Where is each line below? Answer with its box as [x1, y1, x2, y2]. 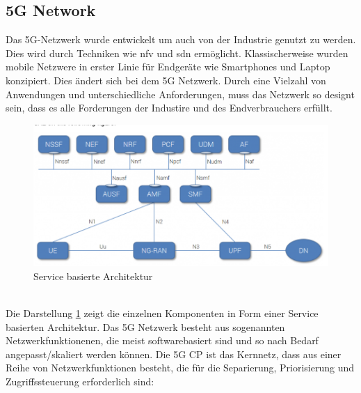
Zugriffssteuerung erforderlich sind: [6, 374, 154, 389]
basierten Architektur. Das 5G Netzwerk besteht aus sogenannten [6, 319, 285, 334]
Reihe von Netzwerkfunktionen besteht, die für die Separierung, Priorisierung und [6, 360, 355, 375]
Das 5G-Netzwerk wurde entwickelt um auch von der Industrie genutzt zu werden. [6, 32, 356, 47]
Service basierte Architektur [33, 268, 153, 283]
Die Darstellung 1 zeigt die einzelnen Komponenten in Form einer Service [6, 306, 319, 321]
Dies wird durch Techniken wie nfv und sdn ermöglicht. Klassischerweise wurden [6, 45, 348, 60]
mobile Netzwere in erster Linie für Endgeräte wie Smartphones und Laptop [6, 59, 330, 74]
